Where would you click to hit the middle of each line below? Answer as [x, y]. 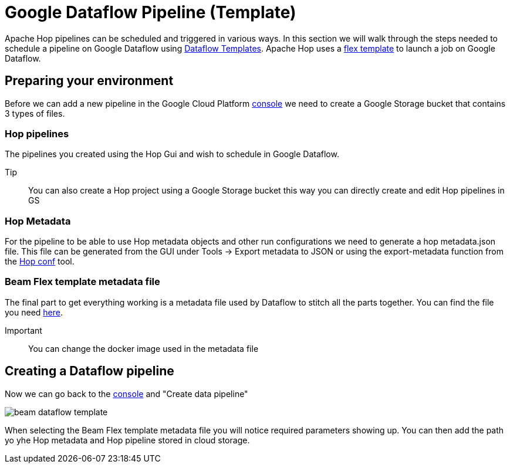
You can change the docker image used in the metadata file [143, 348]
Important [23, 330]
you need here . [34, 312]
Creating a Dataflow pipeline [89, 371]
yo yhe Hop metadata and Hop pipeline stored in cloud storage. [127, 440]
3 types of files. [35, 113]
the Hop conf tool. [40, 262]
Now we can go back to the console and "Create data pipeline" [126, 394]
